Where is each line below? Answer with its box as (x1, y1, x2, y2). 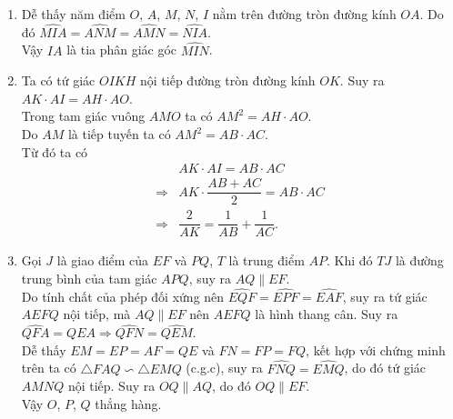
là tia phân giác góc (66, 40, 177, 59)
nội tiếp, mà (63, 304, 131, 324)
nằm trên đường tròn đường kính (212, 5, 397, 23)
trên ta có (21, 358, 76, 377)
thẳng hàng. (95, 394, 162, 413)
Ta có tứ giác (21, 71, 96, 90)
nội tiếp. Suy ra (67, 376, 156, 395)
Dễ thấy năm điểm (21, 5, 126, 23)
